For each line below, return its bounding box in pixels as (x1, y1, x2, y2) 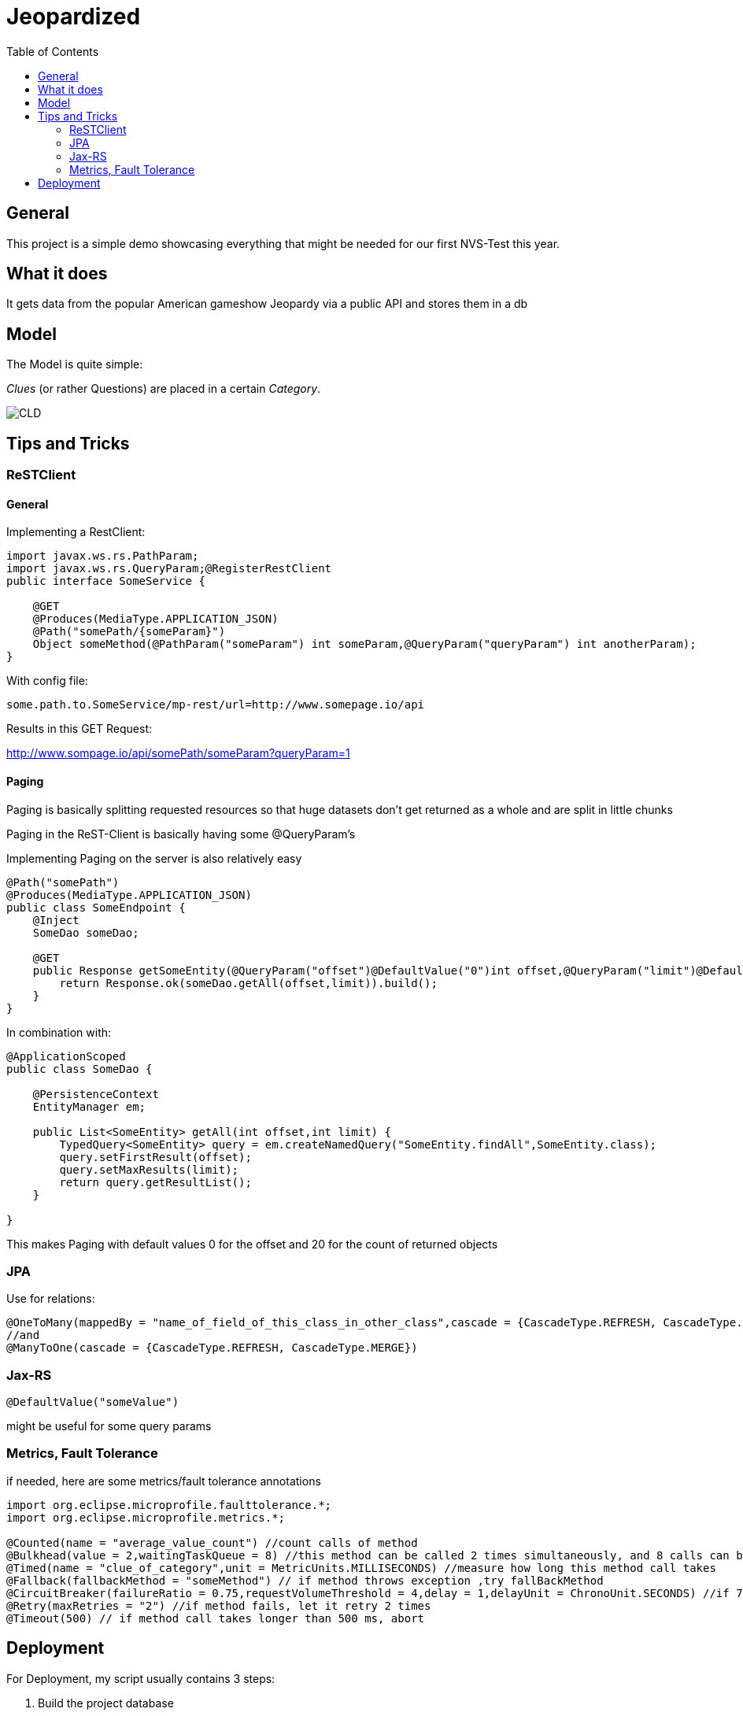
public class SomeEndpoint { (6, 901, 186, 914)
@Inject (32, 913, 79, 926)
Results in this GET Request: (6, 722, 152, 736)
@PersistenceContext (32, 1087, 159, 1100)
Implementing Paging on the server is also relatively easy (6, 851, 302, 865)
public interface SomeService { (6, 575, 205, 588)
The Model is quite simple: (6, 357, 143, 372)
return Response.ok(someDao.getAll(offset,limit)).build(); (59, 976, 438, 989)
